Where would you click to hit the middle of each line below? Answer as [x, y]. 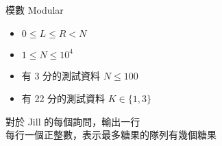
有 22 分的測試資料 [63, 98]
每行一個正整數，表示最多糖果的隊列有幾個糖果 [111, 135]
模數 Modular [35, 10]
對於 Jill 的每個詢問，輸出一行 [73, 121]
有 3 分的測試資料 [61, 75]
